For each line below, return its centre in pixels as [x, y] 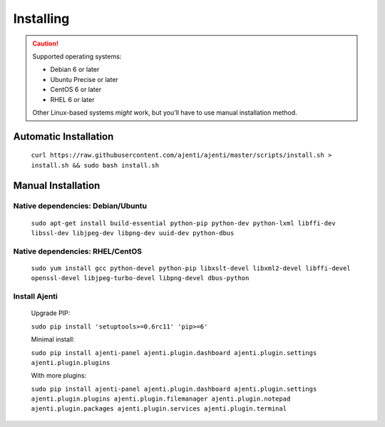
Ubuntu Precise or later [84, 79]
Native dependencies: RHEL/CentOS [78, 251]
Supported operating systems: [77, 56]
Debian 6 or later [75, 70]
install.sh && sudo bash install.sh [95, 165]
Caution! [46, 43]
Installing [41, 19]
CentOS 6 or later [76, 90]
